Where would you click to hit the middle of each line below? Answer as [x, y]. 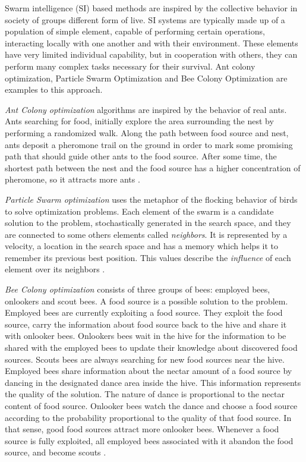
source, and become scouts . [56, 452]
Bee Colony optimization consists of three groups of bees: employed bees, [138, 289]
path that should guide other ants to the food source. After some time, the [141, 156]
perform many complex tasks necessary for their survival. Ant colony [130, 66]
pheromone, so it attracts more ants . [72, 179]
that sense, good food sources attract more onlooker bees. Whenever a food [142, 429]
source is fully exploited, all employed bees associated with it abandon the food [149, 440]
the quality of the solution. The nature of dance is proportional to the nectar [145, 394]
